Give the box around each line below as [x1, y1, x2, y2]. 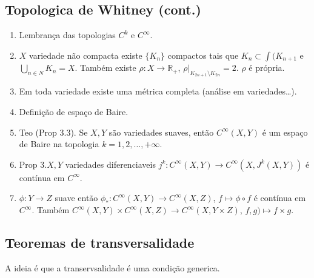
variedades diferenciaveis [65, 157, 156, 170]
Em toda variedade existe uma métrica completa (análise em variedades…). [19, 85, 297, 98]
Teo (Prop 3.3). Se [19, 125, 88, 138]
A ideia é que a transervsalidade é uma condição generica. [5, 261, 220, 274]
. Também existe [75, 61, 136, 74]
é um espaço [262, 125, 308, 138]
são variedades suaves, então [109, 125, 214, 138]
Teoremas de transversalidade [5, 233, 195, 251]
